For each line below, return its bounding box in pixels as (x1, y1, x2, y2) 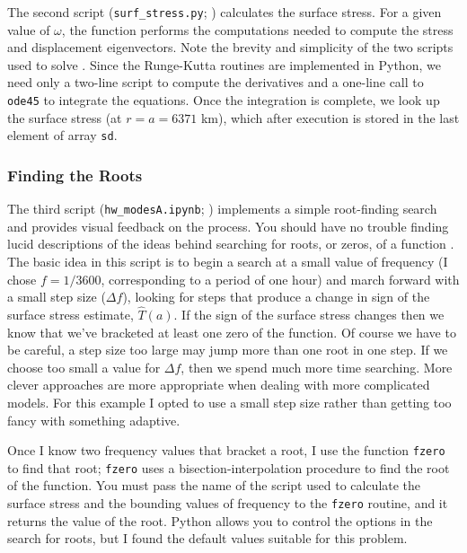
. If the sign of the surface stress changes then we (173, 305, 445, 323)
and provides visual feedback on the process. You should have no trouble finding (7, 216, 449, 235)
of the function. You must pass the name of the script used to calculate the (7, 476, 421, 495)
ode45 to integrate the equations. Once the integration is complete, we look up (7, 91, 440, 110)
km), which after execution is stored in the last (200, 108, 460, 127)
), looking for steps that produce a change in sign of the (122, 287, 430, 306)
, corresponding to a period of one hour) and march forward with (101, 269, 460, 288)
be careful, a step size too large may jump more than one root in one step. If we (7, 340, 448, 359)
